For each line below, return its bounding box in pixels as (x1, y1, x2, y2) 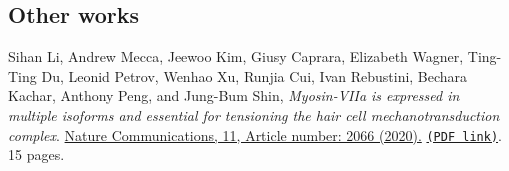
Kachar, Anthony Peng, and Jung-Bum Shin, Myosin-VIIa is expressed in (8, 85, 460, 106)
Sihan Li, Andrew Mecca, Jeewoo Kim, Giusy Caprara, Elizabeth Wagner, (8, 46, 464, 67)
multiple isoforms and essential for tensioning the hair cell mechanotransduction (8, 104, 500, 125)
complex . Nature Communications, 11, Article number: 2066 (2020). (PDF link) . (8, 124, 502, 145)
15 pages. (8, 144, 65, 165)
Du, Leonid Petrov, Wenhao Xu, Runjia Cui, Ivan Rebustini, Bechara (41, 65, 468, 86)
